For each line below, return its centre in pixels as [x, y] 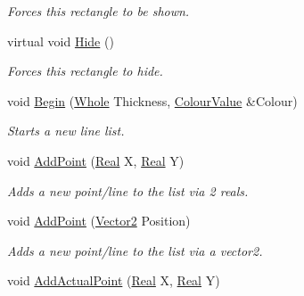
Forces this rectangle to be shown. [99, 11]
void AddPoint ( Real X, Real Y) [96, 160]
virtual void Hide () [61, 41]
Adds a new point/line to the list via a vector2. [135, 250]
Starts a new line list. [66, 131]
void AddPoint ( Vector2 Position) [99, 221]
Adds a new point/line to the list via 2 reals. [128, 190]
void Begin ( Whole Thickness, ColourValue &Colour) [152, 100]
